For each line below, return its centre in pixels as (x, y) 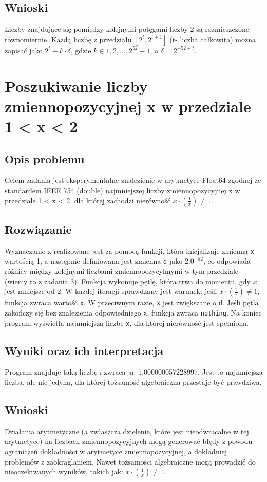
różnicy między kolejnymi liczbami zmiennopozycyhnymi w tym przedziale (122, 271)
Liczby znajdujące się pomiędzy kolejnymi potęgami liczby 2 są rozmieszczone (127, 29)
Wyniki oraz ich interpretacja (84, 350)
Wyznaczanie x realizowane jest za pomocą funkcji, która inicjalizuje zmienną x (129, 251)
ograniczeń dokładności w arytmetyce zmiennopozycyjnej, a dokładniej (116, 451)
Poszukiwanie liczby (76, 86)
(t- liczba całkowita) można (213, 39)
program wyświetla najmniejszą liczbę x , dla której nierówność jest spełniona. (127, 322)
